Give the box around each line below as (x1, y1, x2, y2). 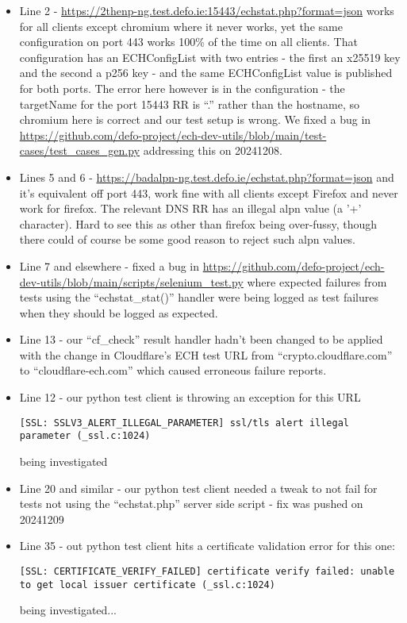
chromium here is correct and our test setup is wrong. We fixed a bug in (19, 111, 371, 128)
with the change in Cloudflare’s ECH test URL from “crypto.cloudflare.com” (19, 346, 393, 363)
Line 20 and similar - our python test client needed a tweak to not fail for (19, 479, 378, 496)
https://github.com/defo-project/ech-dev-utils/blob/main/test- (19, 126, 327, 143)
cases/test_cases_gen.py (19, 142, 140, 159)
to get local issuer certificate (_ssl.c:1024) (19, 579, 275, 590)
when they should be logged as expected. (19, 304, 218, 321)
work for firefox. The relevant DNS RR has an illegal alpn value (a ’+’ (19, 200, 362, 217)
